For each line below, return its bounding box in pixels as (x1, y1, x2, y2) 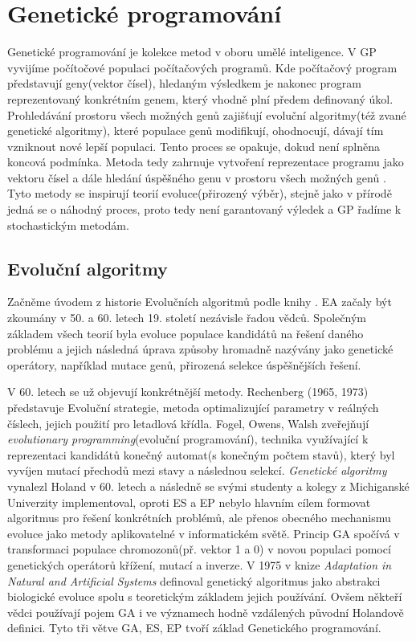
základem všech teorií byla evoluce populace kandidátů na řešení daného (7, 325, 364, 341)
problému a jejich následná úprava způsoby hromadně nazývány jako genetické (7, 341, 394, 357)
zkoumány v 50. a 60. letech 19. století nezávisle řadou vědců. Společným (7, 309, 366, 326)
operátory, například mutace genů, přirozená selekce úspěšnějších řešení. (7, 356, 361, 373)
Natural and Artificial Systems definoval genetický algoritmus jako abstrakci (7, 572, 381, 589)
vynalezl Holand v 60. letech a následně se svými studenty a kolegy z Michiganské (7, 477, 410, 494)
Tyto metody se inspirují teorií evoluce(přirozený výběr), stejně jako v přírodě (7, 185, 392, 202)
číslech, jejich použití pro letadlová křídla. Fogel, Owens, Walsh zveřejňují (7, 414, 369, 431)
